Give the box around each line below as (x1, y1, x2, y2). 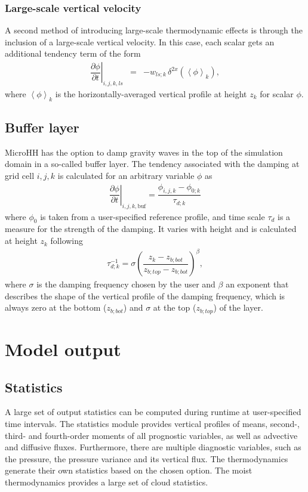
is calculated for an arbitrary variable (57, 169, 195, 182)
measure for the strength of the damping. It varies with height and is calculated (5, 222, 297, 235)
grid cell (5, 169, 35, 182)
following (50, 234, 84, 247)
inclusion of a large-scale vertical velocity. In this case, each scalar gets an (5, 35, 275, 48)
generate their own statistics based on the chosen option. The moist (5, 464, 252, 476)
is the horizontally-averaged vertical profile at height (55, 87, 247, 100)
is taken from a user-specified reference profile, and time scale (40, 210, 265, 222)
